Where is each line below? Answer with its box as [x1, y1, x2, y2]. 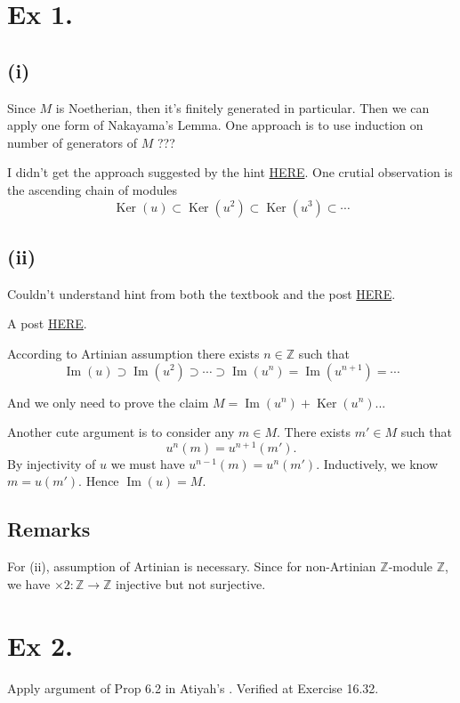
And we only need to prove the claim [7, 392, 209, 411]
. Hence [78, 472, 119, 490]
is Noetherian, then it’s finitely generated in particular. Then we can [55, 98, 430, 117]
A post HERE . [7, 314, 87, 333]
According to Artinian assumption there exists [7, 343, 260, 362]
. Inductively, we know [316, 454, 439, 473]
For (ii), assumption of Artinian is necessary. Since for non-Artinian [7, 557, 376, 576]
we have [7, 574, 51, 593]
